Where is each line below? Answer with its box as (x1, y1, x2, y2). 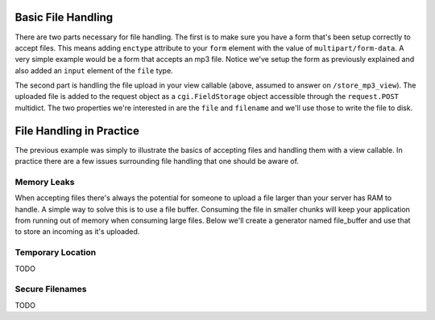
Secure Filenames (14, 284, 87, 295)
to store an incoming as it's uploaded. (14, 227, 140, 236)
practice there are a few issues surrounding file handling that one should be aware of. (14, 157, 300, 166)
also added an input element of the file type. (14, 65, 173, 76)
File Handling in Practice (14, 124, 140, 137)
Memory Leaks (14, 176, 75, 187)
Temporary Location (14, 247, 97, 258)
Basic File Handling (14, 10, 113, 24)
